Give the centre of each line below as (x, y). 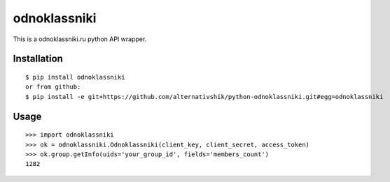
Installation (38, 59)
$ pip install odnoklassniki (75, 77)
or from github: (53, 87)
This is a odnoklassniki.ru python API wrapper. (80, 39)
